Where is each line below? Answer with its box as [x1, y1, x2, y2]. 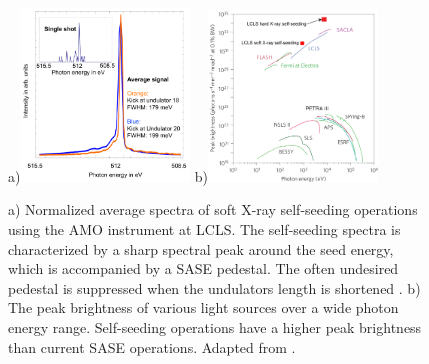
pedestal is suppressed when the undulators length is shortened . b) [8, 277, 421, 298]
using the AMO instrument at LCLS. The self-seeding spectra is [8, 219, 401, 240]
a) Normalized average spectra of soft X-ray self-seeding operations [8, 199, 418, 220]
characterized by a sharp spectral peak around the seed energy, [8, 238, 394, 259]
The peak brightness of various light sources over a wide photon [8, 297, 399, 318]
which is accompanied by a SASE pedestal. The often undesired [8, 258, 399, 279]
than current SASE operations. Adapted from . [8, 336, 296, 357]
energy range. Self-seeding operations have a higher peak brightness [8, 316, 422, 337]
